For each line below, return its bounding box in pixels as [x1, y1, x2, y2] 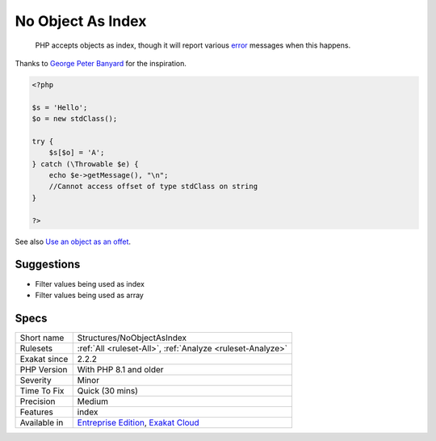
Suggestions [15, 258, 81, 271]
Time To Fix [19, 384, 65, 396]
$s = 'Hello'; [31, 103, 88, 112]
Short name [19, 332, 65, 343]
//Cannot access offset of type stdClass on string [48, 182, 258, 191]
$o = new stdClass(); [31, 114, 118, 124]
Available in [19, 417, 64, 428]
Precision [19, 396, 56, 407]
